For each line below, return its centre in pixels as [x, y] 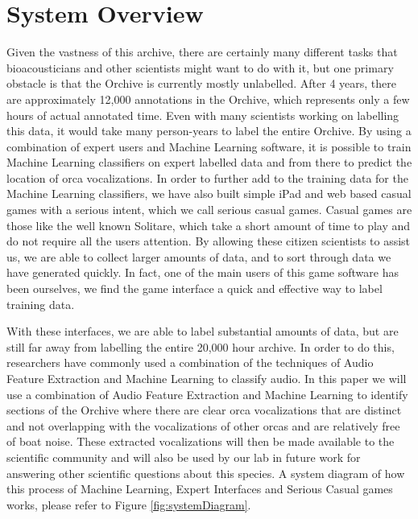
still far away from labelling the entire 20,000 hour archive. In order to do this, [201, 346]
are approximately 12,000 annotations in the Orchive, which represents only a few [208, 99]
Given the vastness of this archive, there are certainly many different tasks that [202, 52]
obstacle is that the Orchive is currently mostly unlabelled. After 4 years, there [201, 83]
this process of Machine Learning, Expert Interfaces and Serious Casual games [200, 489]
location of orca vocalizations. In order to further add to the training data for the [207, 177]
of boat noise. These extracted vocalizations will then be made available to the [201, 441]
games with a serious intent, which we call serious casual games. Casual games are [209, 210]
